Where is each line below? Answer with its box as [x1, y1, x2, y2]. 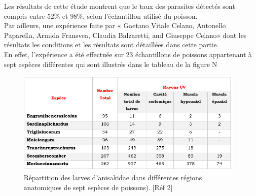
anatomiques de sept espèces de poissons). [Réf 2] [24, 182, 173, 193]
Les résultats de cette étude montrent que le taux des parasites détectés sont [4, 1, 235, 11]
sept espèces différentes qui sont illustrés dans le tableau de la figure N [4, 59, 218, 69]
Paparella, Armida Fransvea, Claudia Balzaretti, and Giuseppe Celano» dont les [4, 30, 247, 40]
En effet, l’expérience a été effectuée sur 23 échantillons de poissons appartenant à [4, 49, 252, 59]
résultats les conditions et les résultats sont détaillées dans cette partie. [4, 39, 219, 50]
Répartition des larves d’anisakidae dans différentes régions [24, 172, 202, 183]
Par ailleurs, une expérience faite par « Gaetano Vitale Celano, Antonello [4, 20, 226, 31]
